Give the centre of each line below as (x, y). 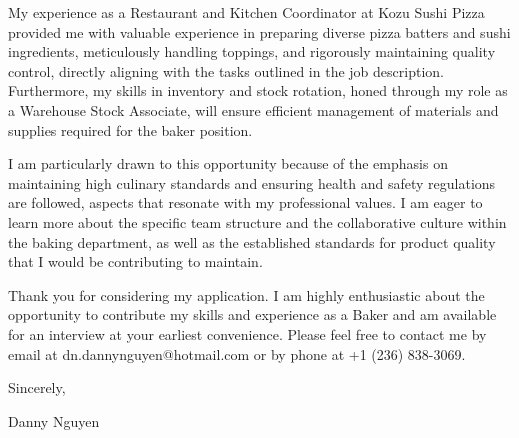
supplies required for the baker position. (130, 129)
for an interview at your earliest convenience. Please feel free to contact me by (247, 333)
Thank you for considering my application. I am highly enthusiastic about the (246, 294)
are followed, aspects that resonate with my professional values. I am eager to (245, 202)
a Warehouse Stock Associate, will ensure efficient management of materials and (253, 109)
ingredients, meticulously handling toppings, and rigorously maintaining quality (252, 51)
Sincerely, (37, 387)
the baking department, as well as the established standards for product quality (252, 241)
